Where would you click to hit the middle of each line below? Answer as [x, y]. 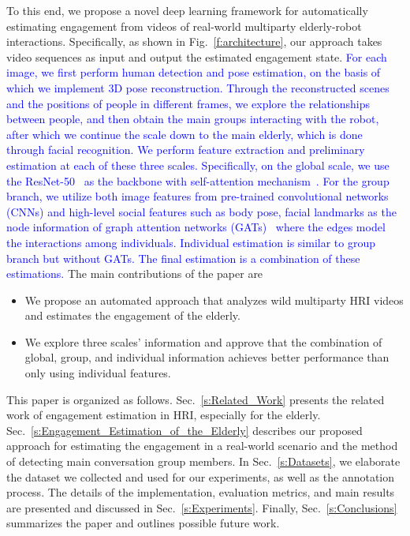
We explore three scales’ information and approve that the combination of [203, 341]
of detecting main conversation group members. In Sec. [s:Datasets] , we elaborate [203, 461]
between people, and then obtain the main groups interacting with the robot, [193, 119]
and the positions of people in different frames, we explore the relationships [188, 103]
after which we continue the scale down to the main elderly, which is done [184, 134]
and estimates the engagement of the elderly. [132, 315]
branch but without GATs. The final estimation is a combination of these [183, 258]
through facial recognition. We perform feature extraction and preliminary [186, 150]
